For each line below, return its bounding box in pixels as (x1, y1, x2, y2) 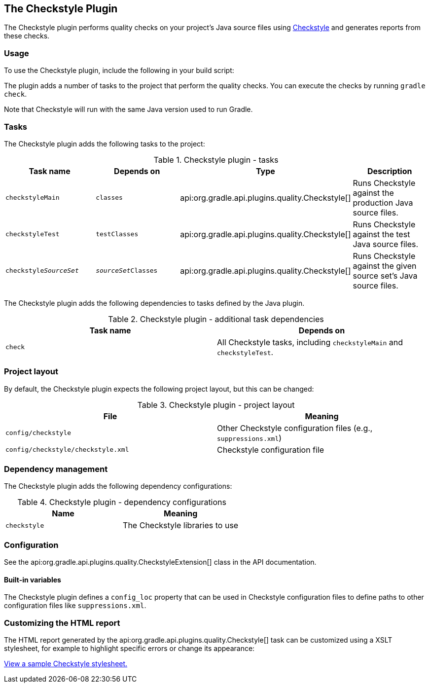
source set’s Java (353, 270, 418, 281)
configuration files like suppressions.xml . (4, 601, 146, 610)
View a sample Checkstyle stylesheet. (4, 659, 128, 668)
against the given (353, 260, 417, 271)
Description (367, 166, 412, 176)
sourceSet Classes (96, 267, 158, 275)
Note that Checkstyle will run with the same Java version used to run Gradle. (4, 105, 253, 114)
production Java (353, 197, 413, 208)
